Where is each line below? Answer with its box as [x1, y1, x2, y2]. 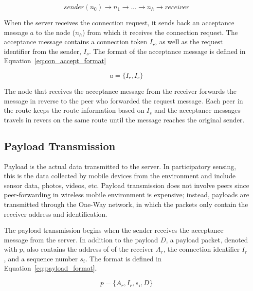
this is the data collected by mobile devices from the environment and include [4, 171, 235, 181]
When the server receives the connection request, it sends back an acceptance [4, 17, 235, 27]
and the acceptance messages [154, 105, 241, 115]
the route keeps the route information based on [4, 105, 145, 115]
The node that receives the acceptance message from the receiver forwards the [4, 86, 237, 96]
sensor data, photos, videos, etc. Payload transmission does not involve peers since [4, 180, 249, 190]
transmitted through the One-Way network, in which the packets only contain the [4, 199, 248, 209]
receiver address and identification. [4, 208, 108, 219]
